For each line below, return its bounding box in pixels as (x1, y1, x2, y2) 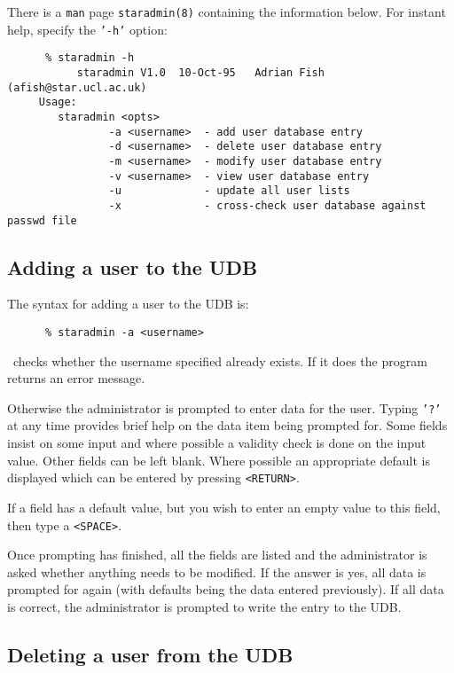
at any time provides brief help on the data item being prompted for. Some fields (7, 416, 448, 434)
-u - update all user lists (108, 184, 350, 198)
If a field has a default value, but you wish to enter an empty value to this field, (7, 497, 441, 516)
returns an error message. (7, 369, 145, 387)
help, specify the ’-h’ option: (7, 20, 168, 38)
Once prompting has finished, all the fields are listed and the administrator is (7, 545, 427, 564)
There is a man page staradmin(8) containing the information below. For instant (7, 3, 446, 20)
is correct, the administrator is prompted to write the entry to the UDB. (7, 597, 402, 615)
